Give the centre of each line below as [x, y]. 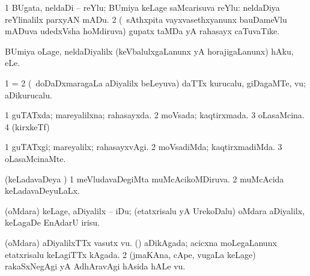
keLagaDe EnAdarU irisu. [52, 222]
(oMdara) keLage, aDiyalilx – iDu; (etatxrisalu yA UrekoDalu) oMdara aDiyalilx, [155, 210]
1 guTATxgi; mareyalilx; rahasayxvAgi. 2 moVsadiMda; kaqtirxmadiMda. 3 [144, 147]
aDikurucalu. [29, 94]
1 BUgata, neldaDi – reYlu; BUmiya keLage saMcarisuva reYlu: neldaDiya [142, 7]
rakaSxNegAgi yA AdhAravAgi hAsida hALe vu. [95, 266]
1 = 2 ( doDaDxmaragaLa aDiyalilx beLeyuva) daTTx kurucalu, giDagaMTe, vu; [156, 82]
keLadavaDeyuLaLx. [42, 190]
